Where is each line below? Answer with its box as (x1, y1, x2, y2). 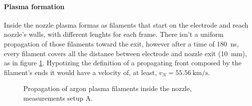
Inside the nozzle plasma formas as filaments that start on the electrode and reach (4, 19, 249, 30)
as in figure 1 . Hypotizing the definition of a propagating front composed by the (4, 58, 242, 68)
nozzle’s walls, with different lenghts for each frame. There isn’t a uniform (4, 29, 224, 39)
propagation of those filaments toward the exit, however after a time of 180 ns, (4, 38, 239, 48)
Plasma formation (4, 1, 65, 11)
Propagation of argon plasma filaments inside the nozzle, (23, 83, 192, 93)
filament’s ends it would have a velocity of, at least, (4, 67, 157, 77)
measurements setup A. (23, 92, 93, 103)
